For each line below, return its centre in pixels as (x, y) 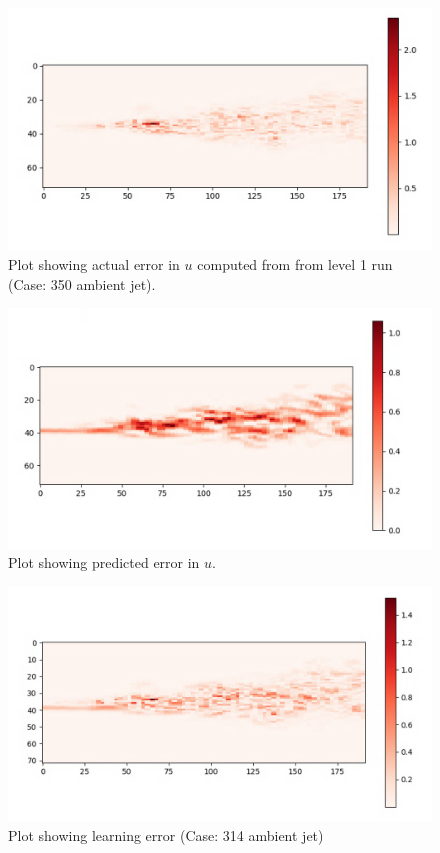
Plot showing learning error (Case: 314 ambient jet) (166, 834)
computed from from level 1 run (295, 264)
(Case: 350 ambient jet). (82, 283)
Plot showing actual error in (94, 264)
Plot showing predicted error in (104, 562)
